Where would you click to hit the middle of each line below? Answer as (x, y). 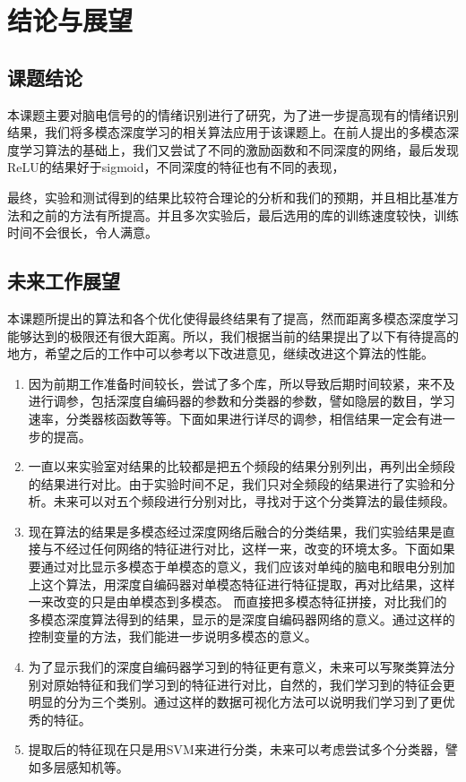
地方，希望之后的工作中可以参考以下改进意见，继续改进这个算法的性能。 (220, 353)
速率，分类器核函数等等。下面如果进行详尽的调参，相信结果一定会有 (229, 418)
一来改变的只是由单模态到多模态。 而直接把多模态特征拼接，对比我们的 (237, 602)
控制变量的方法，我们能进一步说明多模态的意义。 (173, 636)
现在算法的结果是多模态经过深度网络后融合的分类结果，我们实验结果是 (235, 531)
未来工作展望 (64, 281)
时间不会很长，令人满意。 (82, 232)
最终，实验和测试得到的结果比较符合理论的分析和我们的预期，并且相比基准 (227, 197)
